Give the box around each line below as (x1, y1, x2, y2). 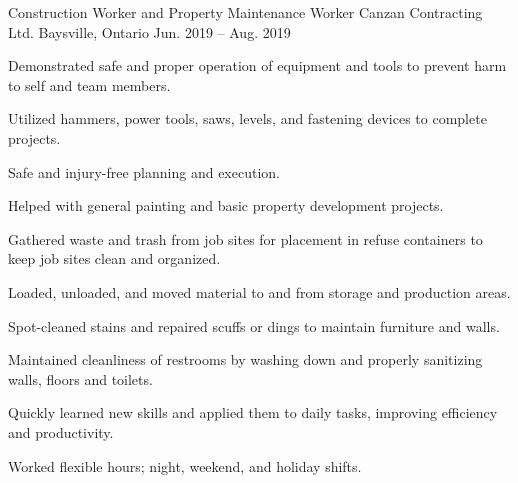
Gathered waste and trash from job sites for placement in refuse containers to (8, 228, 483, 249)
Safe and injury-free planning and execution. (8, 161, 280, 182)
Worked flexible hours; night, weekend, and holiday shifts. (8, 455, 362, 476)
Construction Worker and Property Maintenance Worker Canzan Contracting (8, 2, 483, 22)
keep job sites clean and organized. (8, 248, 221, 269)
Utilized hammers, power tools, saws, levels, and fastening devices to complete (8, 108, 487, 129)
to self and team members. (8, 74, 171, 95)
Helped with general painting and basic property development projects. (8, 195, 444, 216)
